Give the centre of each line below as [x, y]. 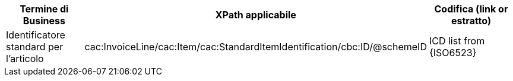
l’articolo [25, 59]
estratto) [471, 21]
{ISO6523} [453, 53]
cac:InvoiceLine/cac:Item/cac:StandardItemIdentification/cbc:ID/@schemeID [256, 47]
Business [44, 21]
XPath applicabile [256, 15]
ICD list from [457, 41]
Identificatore [36, 35]
